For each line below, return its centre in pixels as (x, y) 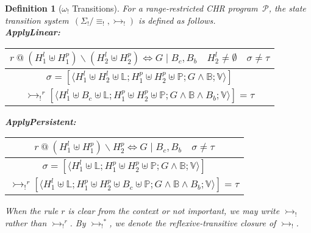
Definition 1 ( (34, 8)
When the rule (32, 211)
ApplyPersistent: (41, 121)
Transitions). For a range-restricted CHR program (165, 8)
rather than (26, 222)
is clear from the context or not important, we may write (174, 211)
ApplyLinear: (33, 32)
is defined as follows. (177, 20)
